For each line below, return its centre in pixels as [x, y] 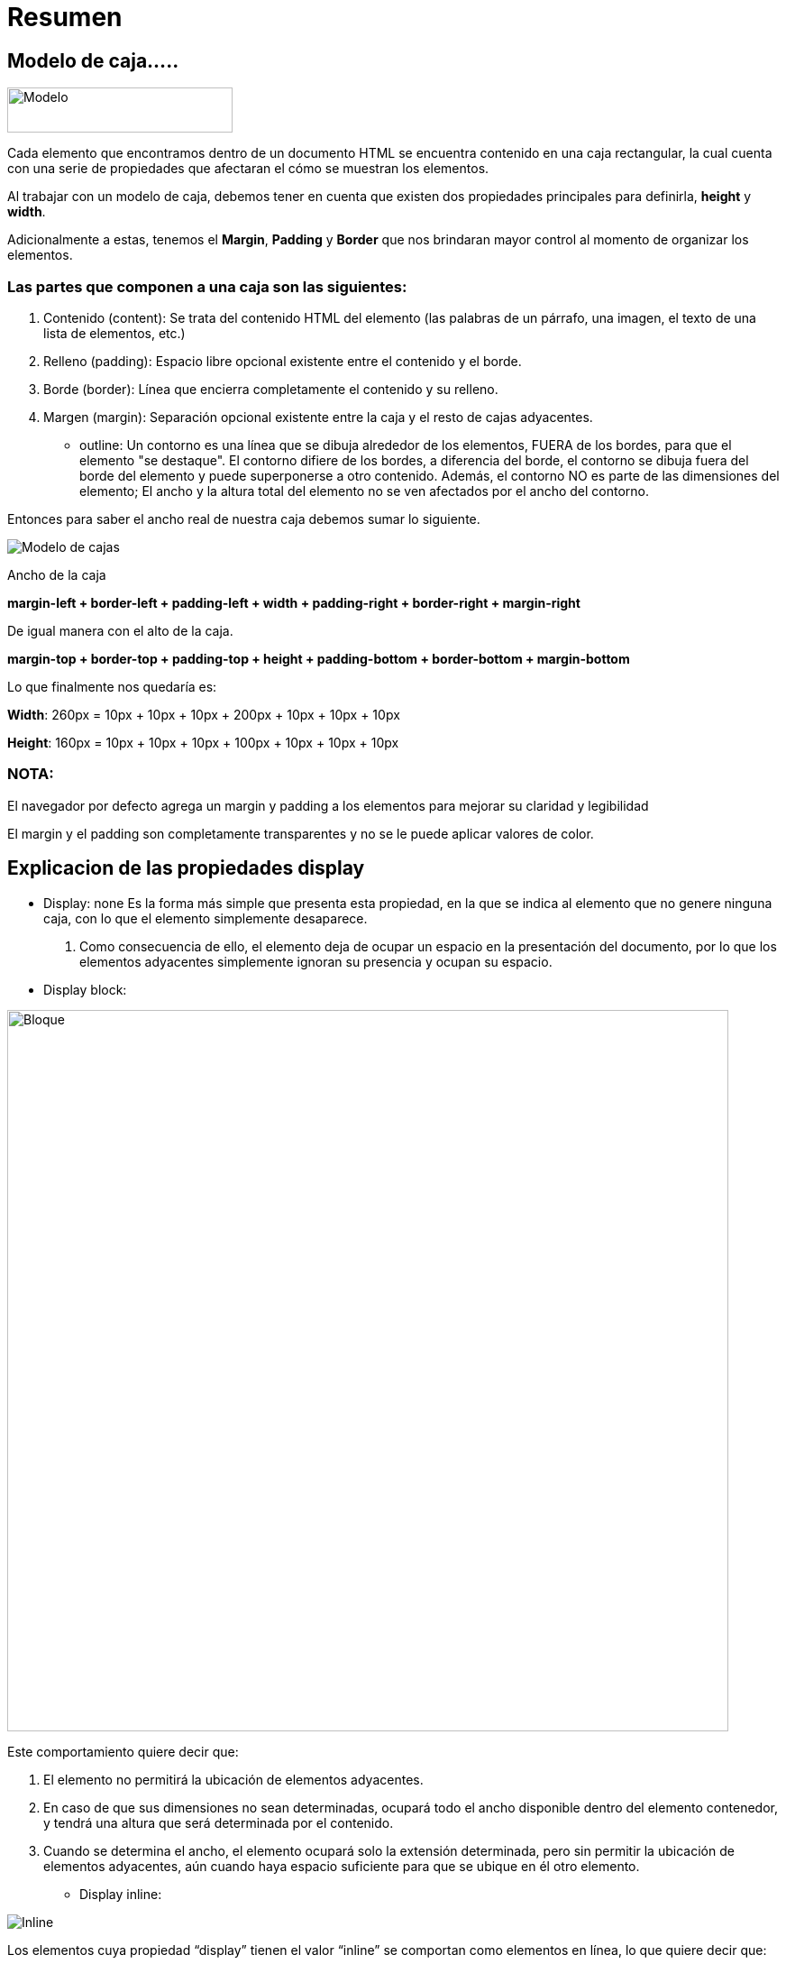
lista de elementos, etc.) [114, 333]
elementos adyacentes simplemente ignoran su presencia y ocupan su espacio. [316, 961]
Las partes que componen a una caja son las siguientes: [207, 286]
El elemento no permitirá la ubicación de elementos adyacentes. [233, 1779]
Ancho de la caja [57, 574]
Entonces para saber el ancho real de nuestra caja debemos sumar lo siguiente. [244, 519]
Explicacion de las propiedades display [186, 868]
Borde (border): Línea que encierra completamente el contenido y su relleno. [271, 389]
